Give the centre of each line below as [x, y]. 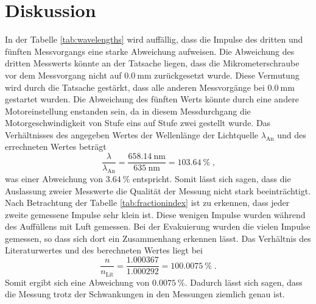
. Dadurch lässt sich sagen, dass [244, 282]
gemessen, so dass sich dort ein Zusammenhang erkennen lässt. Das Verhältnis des [158, 238]
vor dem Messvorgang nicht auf [63, 75]
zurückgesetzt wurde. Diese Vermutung [227, 75]
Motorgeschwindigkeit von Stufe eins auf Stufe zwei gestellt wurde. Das [138, 123]
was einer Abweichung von [54, 178]
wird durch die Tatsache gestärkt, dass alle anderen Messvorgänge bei [135, 87]
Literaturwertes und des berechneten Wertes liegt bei [104, 250]
